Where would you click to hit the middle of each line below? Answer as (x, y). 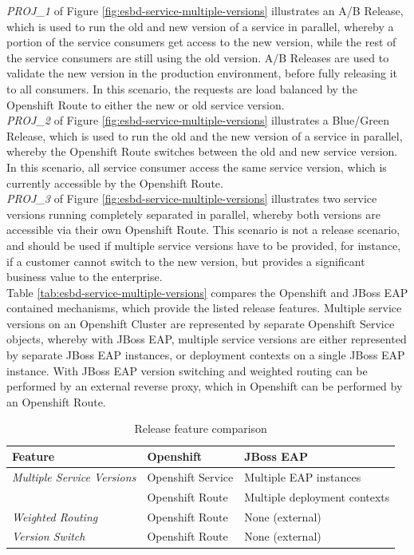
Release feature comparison (201, 428)
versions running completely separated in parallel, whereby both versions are (193, 214)
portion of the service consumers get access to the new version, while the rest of (201, 42)
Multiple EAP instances (303, 476)
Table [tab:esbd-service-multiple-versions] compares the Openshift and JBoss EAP (207, 292)
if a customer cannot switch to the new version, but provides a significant (186, 261)
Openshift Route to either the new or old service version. (146, 104)
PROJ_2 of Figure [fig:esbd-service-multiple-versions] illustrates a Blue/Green (198, 120)
